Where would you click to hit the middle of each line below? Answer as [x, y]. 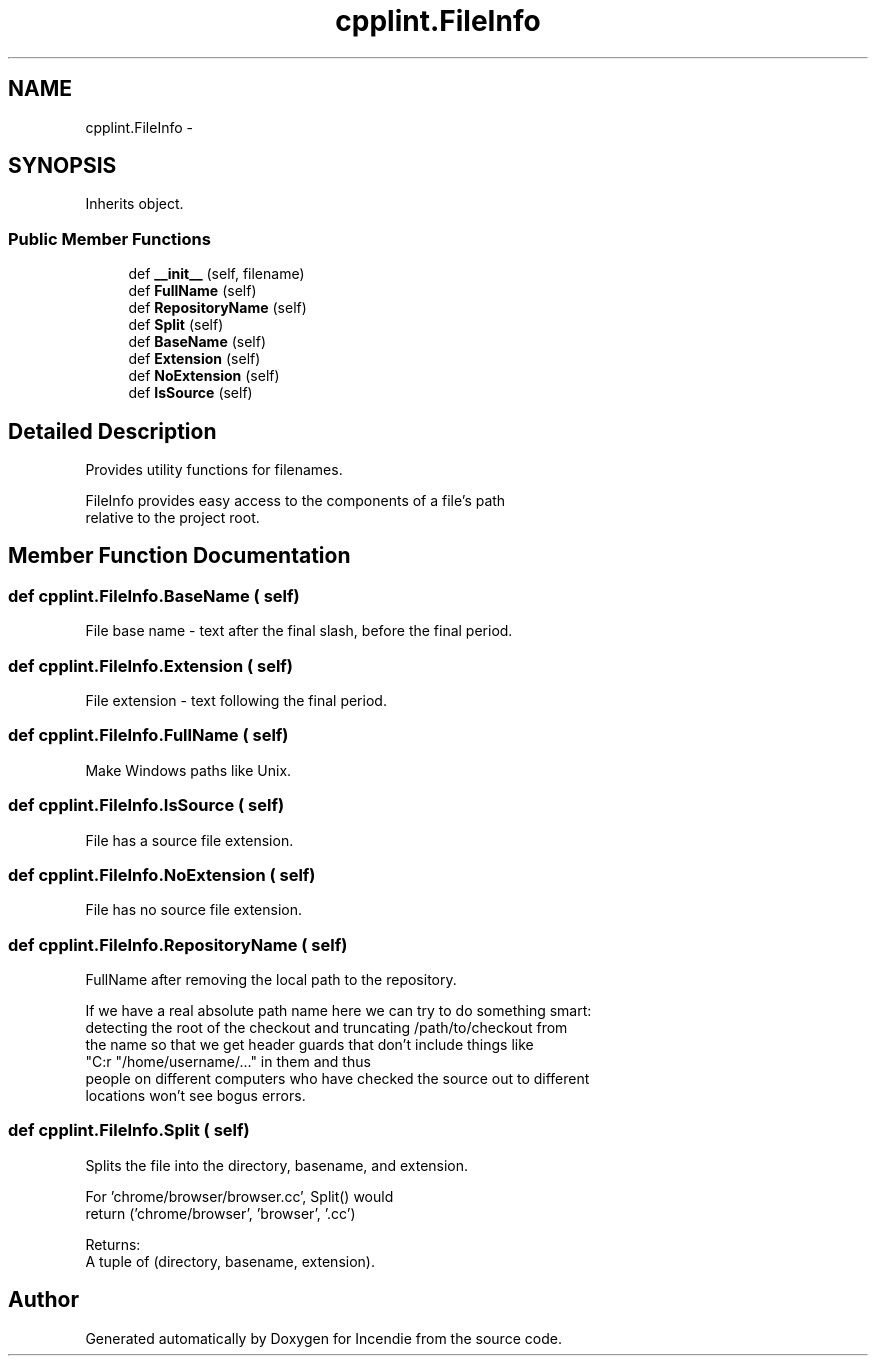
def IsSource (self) [190, 393]
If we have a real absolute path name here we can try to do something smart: [338, 1010]
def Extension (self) [194, 359]
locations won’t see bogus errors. [195, 1095]
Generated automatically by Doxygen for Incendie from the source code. [323, 1338]
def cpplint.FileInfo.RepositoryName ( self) [178, 944]
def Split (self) [176, 325]
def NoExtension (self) [204, 376]
